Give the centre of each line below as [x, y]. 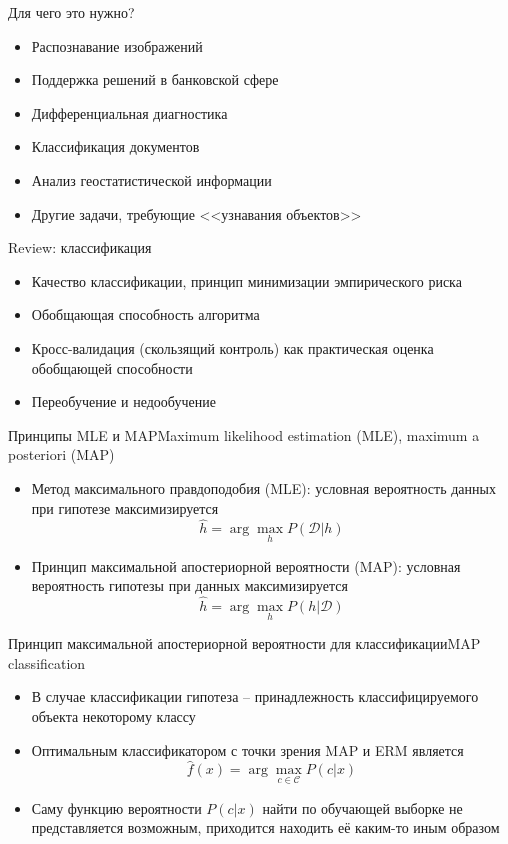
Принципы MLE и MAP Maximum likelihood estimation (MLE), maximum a [244, 434]
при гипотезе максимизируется [125, 507]
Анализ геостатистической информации [151, 179]
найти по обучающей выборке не [362, 807]
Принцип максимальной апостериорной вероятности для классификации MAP [244, 643]
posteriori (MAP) [61, 454]
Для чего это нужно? [71, 12]
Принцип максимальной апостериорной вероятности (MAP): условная [246, 565]
